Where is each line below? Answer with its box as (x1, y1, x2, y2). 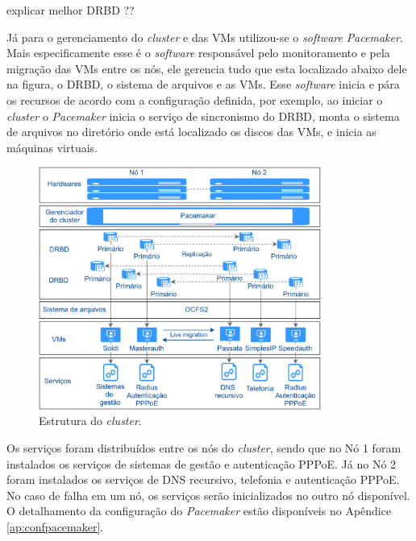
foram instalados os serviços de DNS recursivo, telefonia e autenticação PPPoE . (6, 471, 400, 488)
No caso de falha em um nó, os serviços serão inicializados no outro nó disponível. (6, 486, 410, 503)
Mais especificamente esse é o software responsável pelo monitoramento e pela (6, 44, 390, 61)
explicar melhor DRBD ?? (6, 2, 135, 18)
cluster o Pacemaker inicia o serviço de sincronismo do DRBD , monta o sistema (6, 107, 400, 124)
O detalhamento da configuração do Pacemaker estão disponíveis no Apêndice (6, 502, 392, 519)
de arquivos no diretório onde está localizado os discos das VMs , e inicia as (6, 123, 376, 140)
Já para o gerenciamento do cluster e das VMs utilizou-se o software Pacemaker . (6, 28, 403, 45)
